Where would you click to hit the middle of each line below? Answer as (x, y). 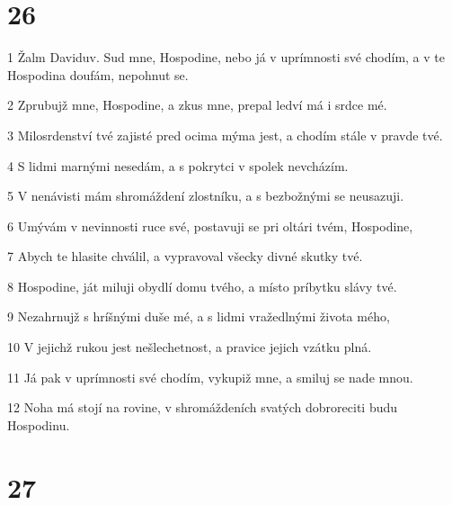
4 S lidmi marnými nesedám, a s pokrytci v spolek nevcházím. (178, 165)
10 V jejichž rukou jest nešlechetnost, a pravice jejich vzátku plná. (190, 347)
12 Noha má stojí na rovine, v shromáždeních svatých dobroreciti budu (203, 407)
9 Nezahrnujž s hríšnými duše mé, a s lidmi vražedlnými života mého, (199, 316)
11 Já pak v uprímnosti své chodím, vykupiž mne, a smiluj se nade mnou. (210, 377)
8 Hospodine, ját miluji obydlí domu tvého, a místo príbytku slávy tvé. (202, 286)
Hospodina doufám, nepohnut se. (98, 74)
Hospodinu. (39, 424)
